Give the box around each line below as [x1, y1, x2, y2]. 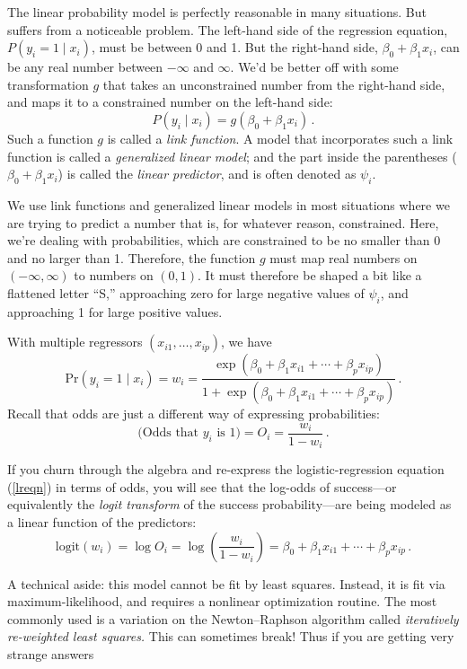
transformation [7, 75, 89, 93]
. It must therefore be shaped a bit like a [198, 266, 422, 285]
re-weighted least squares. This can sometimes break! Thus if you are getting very [7, 627, 454, 646]
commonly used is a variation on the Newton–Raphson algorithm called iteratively [7, 609, 459, 628]
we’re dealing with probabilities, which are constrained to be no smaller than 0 [7, 231, 441, 250]
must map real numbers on [269, 248, 418, 267]
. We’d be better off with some [230, 57, 399, 76]
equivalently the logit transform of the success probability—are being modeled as [7, 495, 452, 514]
